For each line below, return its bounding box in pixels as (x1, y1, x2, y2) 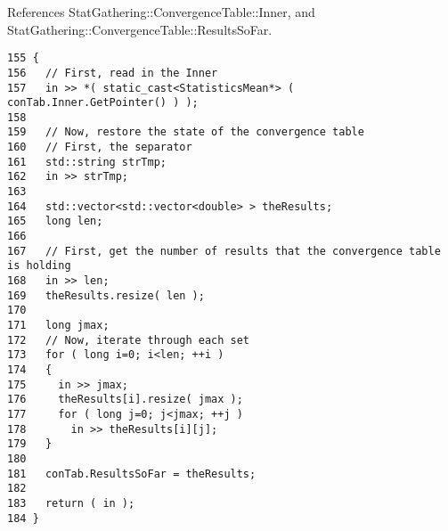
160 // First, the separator (7, 141, 192, 154)
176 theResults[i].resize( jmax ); (7, 393, 243, 406)
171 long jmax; (7, 319, 110, 331)
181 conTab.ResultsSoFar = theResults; (7, 467, 257, 480)
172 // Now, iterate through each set (7, 333, 250, 347)
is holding (7, 259, 71, 273)
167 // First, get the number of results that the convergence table (7, 244, 441, 257)
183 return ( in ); (7, 496, 135, 510)
